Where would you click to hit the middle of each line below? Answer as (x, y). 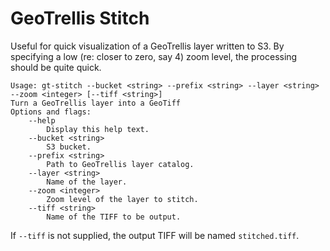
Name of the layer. (87, 182)
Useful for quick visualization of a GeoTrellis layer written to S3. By (147, 46)
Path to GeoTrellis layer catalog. (120, 164)
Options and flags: (51, 112)
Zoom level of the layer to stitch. (122, 199)
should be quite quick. (56, 67)
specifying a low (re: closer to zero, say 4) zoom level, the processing (154, 56)
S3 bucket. (69, 147)
